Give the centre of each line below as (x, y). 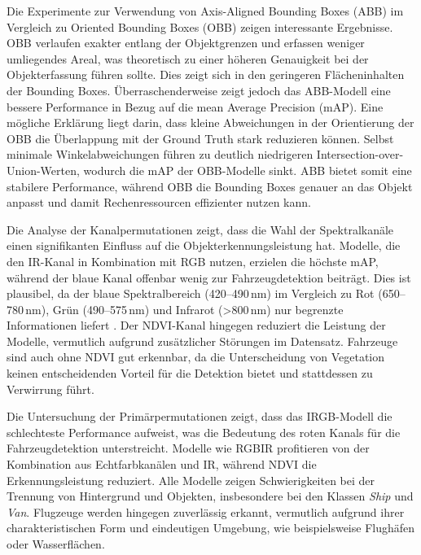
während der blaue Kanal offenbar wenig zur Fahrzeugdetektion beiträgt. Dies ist (209, 277)
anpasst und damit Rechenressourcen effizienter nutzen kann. (159, 202)
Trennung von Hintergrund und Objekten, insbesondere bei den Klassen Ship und (210, 496)
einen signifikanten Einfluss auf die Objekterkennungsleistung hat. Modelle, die (204, 245)
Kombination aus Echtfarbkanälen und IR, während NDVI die (162, 464)
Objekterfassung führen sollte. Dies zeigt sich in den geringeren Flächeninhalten (206, 74)
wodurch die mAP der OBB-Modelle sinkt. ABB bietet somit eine (248, 170)
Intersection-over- (360, 154)
